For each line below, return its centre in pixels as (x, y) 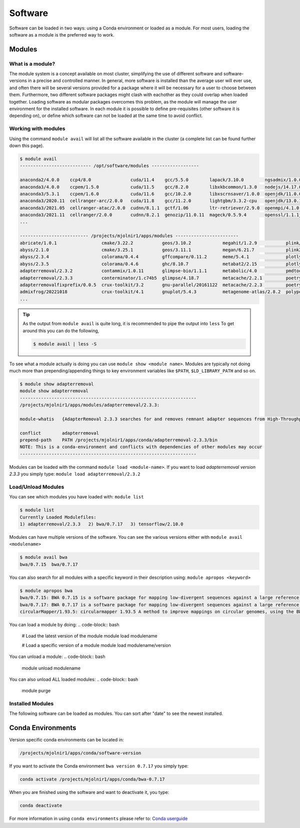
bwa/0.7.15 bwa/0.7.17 (49, 564)
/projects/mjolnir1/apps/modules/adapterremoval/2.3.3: (90, 405)
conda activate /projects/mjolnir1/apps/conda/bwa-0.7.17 (92, 779)
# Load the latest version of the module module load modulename (89, 636)
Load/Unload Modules (37, 487)
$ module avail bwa (43, 557)
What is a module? (32, 64)
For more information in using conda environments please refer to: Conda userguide (98, 818)
